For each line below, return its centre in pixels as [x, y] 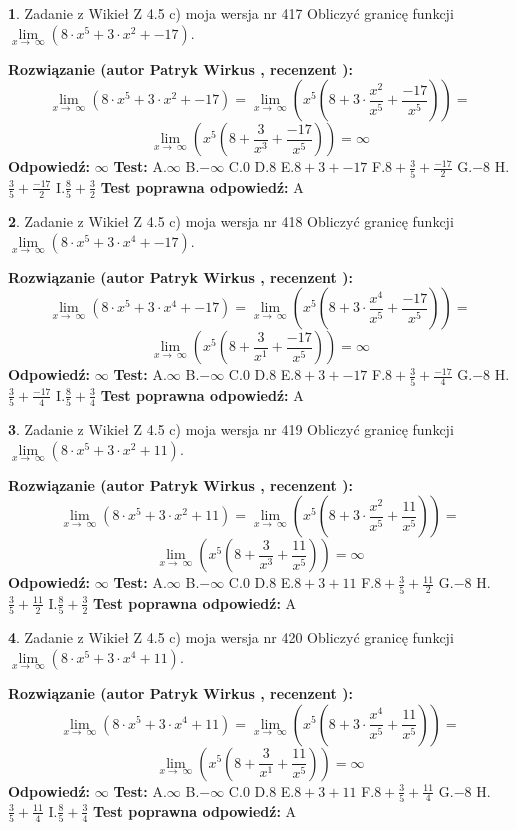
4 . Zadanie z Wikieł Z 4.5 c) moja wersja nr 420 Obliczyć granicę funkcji [231, 637]
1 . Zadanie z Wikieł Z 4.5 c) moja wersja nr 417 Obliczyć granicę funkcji [231, 13]
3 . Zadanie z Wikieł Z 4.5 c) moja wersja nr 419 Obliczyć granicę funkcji [231, 429]
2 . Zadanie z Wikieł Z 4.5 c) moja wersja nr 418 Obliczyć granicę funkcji [231, 221]
